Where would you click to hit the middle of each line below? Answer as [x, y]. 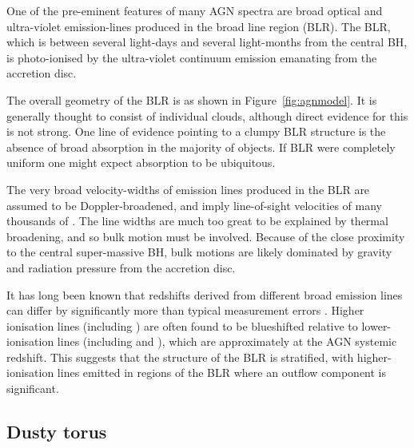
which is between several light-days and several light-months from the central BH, [207, 42]
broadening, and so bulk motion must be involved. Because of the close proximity [206, 236]
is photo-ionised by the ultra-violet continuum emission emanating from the [192, 57]
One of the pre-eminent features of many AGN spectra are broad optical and [195, 10]
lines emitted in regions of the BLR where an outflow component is [222, 373]
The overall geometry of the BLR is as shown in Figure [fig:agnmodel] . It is [192, 99]
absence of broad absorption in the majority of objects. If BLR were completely [201, 147]
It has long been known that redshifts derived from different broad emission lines [205, 294]
